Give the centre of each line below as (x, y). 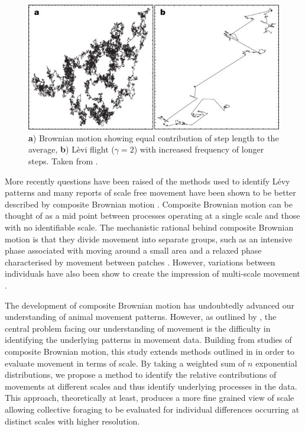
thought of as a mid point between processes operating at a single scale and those (152, 215)
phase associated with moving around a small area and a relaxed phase (133, 250)
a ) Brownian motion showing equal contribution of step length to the (154, 137)
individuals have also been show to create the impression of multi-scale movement (152, 273)
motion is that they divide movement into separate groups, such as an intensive (149, 239)
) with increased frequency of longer (199, 149)
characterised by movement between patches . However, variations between (140, 262)
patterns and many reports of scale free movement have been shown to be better (150, 192)
